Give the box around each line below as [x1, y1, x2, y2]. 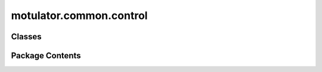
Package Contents [11, 51, 81, 61]
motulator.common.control [11, 9, 148, 22]
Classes [11, 32, 42, 42]
